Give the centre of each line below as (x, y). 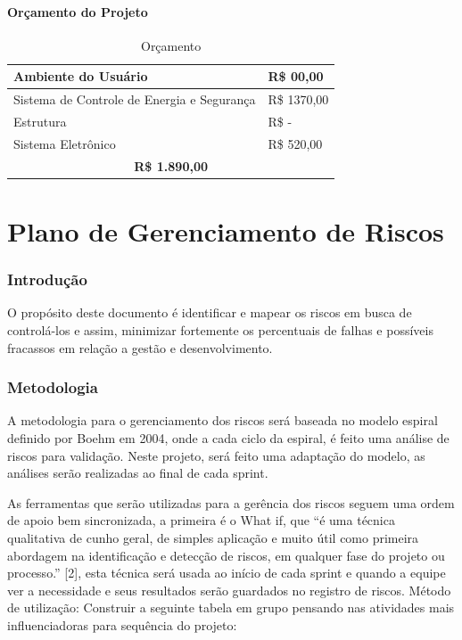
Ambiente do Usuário (81, 76)
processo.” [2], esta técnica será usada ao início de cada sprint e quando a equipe (227, 573)
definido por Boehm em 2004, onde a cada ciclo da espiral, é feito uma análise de (228, 438)
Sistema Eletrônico (65, 143)
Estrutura (40, 122)
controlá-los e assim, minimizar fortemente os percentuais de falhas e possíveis (220, 330)
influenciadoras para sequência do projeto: (122, 624)
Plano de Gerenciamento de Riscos (226, 231)
